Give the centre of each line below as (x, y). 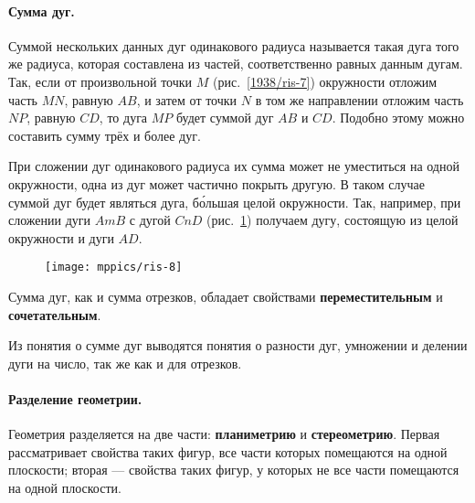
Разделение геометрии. (75, 398)
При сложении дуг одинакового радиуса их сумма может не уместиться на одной (234, 166)
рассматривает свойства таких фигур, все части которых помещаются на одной (228, 451)
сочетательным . (55, 314)
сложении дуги (50, 220)
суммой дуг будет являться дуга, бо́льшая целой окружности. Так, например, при (235, 202)
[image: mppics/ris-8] (114, 268)
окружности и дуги (61, 237)
